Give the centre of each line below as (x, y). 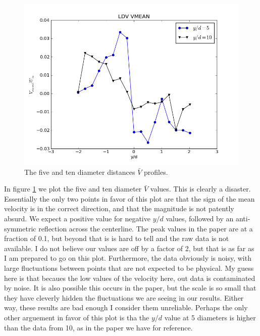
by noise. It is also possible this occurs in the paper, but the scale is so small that (130, 288)
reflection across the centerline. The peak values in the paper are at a (146, 228)
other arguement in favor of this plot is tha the (77, 317)
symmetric (20, 228)
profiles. (156, 172)
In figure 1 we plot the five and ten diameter (73, 189)
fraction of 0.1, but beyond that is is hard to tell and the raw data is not (117, 238)
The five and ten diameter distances (80, 172)
